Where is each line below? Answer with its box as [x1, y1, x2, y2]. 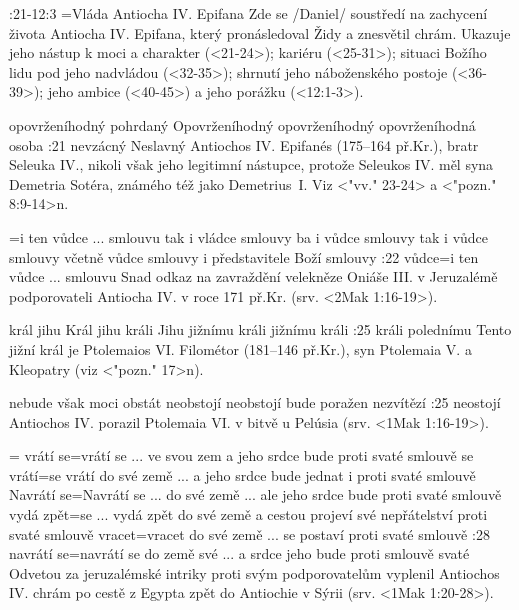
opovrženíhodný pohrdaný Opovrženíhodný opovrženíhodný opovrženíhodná [9, 114, 476, 135]
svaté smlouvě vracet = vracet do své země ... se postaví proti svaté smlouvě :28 [9, 523, 490, 544]
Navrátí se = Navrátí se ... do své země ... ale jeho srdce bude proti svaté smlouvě [9, 484, 502, 505]
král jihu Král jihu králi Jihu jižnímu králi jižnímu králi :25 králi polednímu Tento [9, 319, 512, 340]
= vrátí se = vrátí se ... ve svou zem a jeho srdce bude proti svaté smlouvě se [9, 445, 474, 466]
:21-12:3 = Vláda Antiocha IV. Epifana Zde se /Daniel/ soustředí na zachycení [9, 3, 488, 23]
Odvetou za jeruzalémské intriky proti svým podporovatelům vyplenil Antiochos [9, 562, 500, 583]
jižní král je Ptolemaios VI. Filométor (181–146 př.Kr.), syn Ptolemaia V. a [9, 338, 472, 359]
